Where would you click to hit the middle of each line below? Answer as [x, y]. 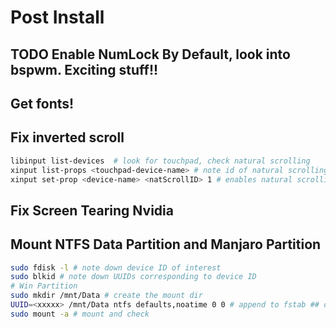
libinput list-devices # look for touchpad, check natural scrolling [160, 161]
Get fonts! [42, 103]
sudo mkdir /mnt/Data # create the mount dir [106, 296]
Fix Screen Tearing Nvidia [92, 210]
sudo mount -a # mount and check [80, 314]
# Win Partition [44, 286]
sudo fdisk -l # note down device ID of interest [116, 267]
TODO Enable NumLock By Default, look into [150, 54]
